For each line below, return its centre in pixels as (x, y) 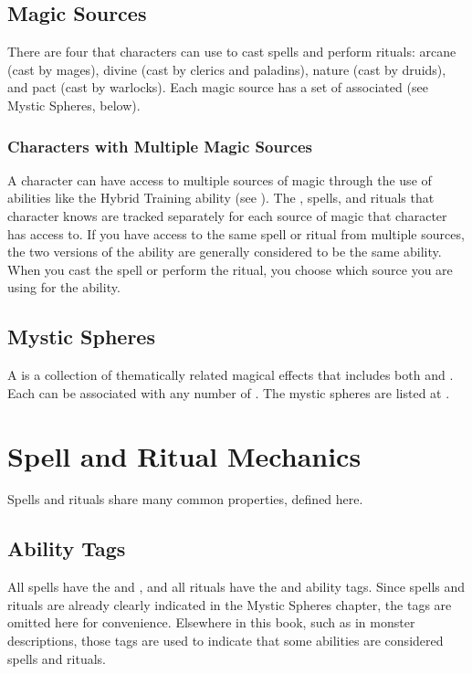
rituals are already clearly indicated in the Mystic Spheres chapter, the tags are (230, 604)
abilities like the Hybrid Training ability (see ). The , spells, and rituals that (221, 198)
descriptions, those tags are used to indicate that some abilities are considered (226, 641)
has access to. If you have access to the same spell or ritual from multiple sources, (236, 233)
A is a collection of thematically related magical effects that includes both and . (231, 375)
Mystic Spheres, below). (74, 105)
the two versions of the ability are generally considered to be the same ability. (225, 252)
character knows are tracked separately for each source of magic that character (227, 215)
